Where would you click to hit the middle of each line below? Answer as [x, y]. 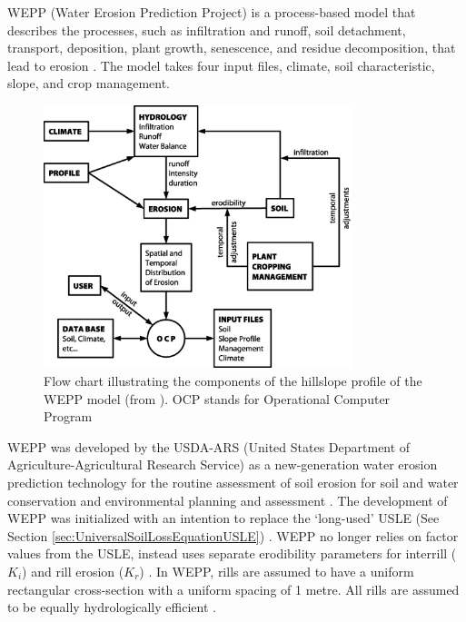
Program [68, 416]
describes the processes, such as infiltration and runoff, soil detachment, [207, 30]
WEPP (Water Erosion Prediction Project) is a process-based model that [212, 12]
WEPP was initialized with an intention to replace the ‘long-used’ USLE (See [223, 518]
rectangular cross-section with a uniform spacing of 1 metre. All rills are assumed [233, 589]
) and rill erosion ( [73, 571]
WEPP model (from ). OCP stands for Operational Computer [217, 398]
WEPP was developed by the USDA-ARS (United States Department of [209, 446]
